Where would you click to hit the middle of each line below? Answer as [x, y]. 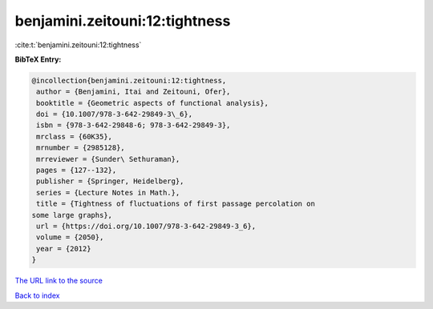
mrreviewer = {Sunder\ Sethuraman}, [108, 159]
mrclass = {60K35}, [74, 136]
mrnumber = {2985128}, [81, 148]
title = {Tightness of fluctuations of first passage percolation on [176, 204]
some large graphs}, [72, 215]
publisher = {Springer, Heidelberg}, [110, 181]
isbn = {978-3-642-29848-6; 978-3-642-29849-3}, [134, 125]
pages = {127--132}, [77, 171]
